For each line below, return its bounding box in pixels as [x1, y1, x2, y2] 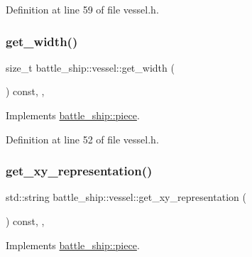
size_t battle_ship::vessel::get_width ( [6, 60, 175, 75]
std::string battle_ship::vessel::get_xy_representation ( [6, 190, 246, 204]
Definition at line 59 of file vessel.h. [6, 2, 159, 16]
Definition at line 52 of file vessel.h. [6, 131, 159, 146]
